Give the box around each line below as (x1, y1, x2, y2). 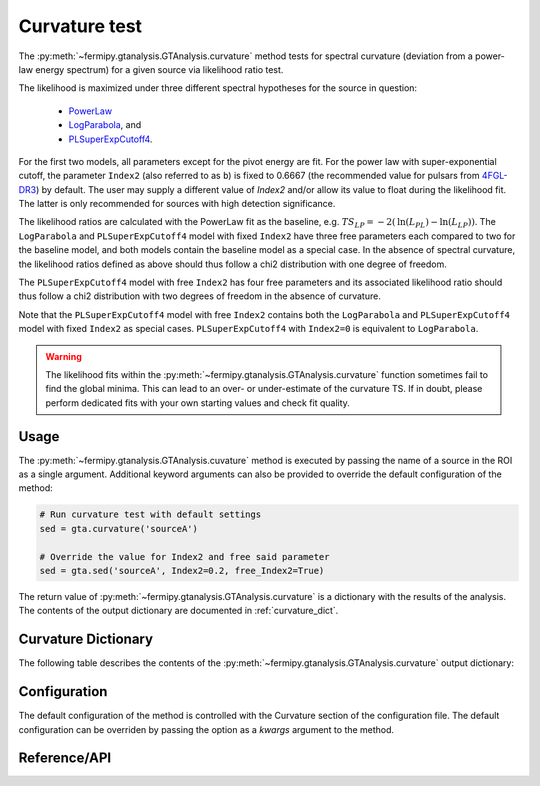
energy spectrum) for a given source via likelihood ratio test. (35, 63, 284, 75)
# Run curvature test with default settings (39, 509, 262, 520)
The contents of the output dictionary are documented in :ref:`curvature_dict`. (18, 605, 339, 617)
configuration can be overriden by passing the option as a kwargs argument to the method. (18, 723, 395, 735)
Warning (45, 350, 82, 362)
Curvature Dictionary (18, 631, 154, 648)
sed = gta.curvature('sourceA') (39, 523, 199, 534)
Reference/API (18, 750, 112, 767)
